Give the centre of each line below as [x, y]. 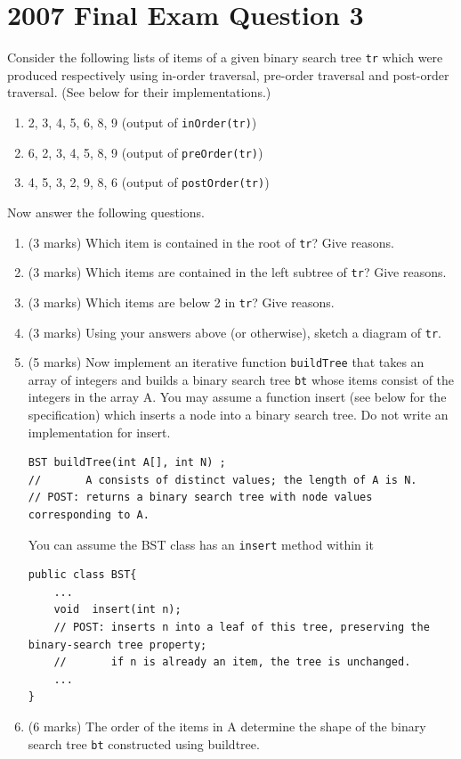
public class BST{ [82, 575]
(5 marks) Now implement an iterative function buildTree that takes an [226, 362]
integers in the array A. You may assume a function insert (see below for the [237, 397]
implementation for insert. [99, 432]
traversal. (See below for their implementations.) [139, 92]
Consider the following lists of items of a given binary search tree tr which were [225, 57]
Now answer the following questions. [106, 212]
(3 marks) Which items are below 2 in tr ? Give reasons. [181, 302]
